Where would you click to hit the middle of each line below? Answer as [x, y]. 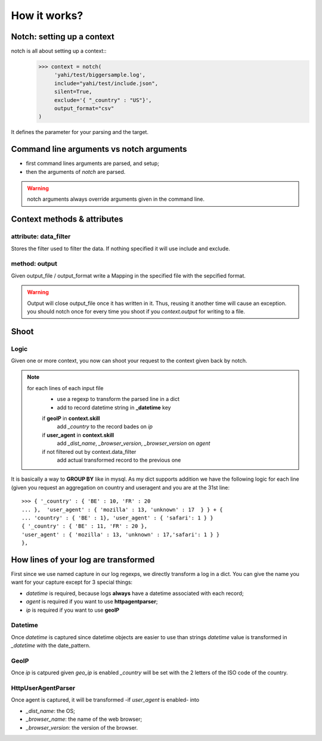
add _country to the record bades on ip [105, 426]
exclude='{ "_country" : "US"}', [103, 100]
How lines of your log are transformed [83, 560]
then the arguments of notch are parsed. [76, 172]
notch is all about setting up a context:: [59, 51]
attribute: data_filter [41, 236]
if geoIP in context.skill [71, 418]
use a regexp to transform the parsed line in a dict [118, 399]
